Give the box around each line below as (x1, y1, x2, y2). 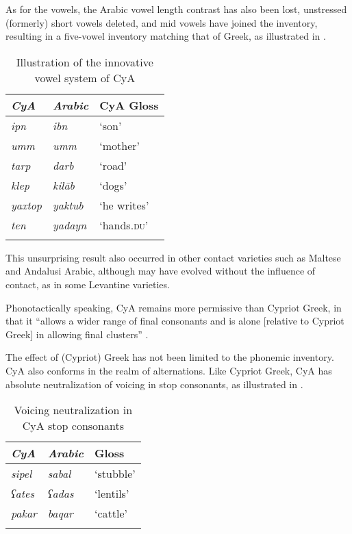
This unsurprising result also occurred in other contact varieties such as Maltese (5, 250, 341, 264)
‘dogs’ (99, 177, 127, 193)
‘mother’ (99, 137, 140, 153)
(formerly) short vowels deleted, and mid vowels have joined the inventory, (5, 15, 318, 29)
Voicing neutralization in (14, 402, 133, 418)
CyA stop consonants (22, 418, 124, 434)
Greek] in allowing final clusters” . (5, 327, 149, 341)
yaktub (53, 196, 84, 213)
